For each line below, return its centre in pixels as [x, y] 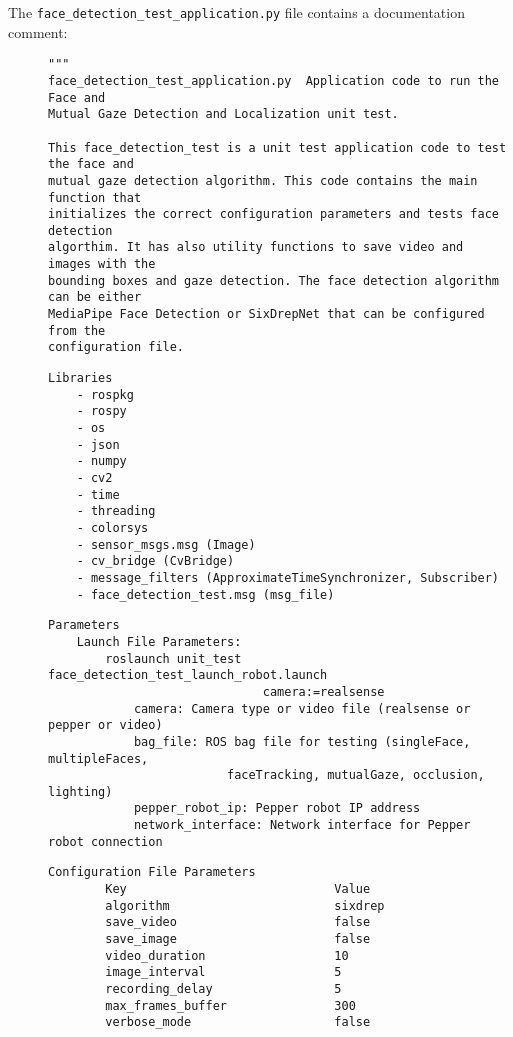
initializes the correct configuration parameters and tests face [274, 214]
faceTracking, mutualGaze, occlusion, [355, 775]
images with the [102, 264]
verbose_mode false [238, 1022]
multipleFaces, [98, 758]
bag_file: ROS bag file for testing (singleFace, [302, 741]
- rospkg [105, 394]
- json [98, 444]
